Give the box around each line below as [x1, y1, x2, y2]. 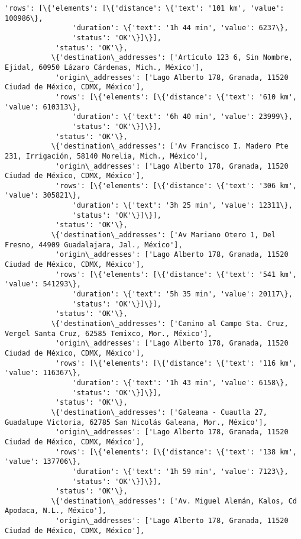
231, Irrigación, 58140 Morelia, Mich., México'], [5, 151, 208, 160]
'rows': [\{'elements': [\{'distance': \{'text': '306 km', [55, 181, 297, 190]
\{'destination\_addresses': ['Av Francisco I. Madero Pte [51, 142, 289, 151]
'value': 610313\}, [5, 102, 81, 111]
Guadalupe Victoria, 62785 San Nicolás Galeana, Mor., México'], [5, 418, 267, 427]
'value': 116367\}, [5, 369, 81, 377]
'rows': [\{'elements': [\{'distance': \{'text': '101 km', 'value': [5, 4, 284, 12]
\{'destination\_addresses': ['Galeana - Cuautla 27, [51, 408, 267, 417]
